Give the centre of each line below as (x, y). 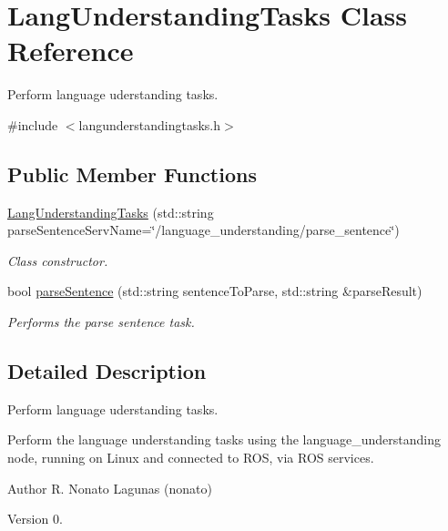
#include (33, 124)
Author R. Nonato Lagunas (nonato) (110, 488)
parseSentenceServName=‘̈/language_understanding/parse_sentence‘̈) (204, 230)
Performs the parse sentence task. (101, 322)
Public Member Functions (132, 174)
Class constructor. (58, 260)
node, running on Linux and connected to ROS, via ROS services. (191, 458)
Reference (71, 51)
